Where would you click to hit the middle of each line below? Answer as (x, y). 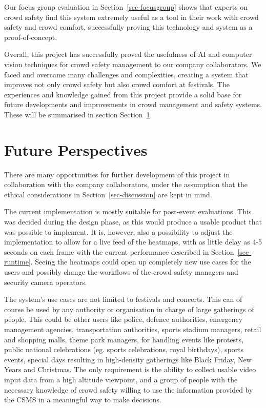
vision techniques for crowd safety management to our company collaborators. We (133, 64)
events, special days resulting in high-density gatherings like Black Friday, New (128, 359)
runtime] (17, 262)
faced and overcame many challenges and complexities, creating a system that (126, 74)
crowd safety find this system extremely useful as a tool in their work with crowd (131, 17)
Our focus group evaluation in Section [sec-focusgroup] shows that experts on (126, 7)
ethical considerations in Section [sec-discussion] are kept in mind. (108, 194)
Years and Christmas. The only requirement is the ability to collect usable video (130, 369)
